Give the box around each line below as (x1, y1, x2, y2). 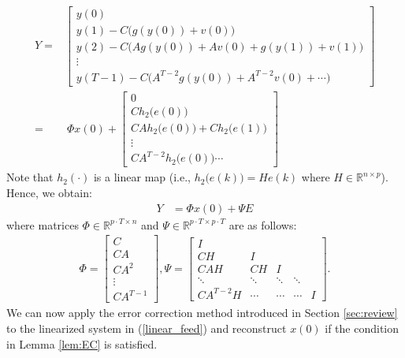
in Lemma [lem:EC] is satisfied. (6, 335, 158, 352)
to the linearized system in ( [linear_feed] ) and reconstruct (6, 319, 287, 336)
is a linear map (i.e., (93, 169, 191, 185)
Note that (6, 169, 54, 185)
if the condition (325, 319, 399, 336)
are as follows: (229, 216, 297, 233)
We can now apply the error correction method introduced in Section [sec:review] (6, 304, 398, 321)
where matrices (6, 216, 79, 233)
